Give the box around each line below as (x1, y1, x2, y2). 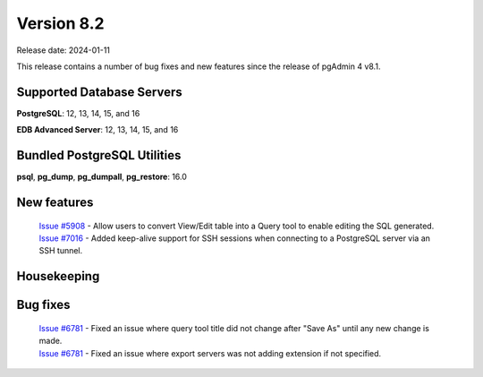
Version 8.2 (16, 13, 105, 33)
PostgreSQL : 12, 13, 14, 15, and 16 (16, 107, 140, 118)
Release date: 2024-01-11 (16, 45, 111, 56)
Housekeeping (16, 269, 100, 284)
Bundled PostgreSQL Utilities (16, 148, 182, 163)
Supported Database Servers (16, 84, 182, 99)
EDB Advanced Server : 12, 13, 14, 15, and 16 (16, 124, 179, 135)
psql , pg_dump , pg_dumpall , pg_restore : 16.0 (16, 171, 188, 183)
